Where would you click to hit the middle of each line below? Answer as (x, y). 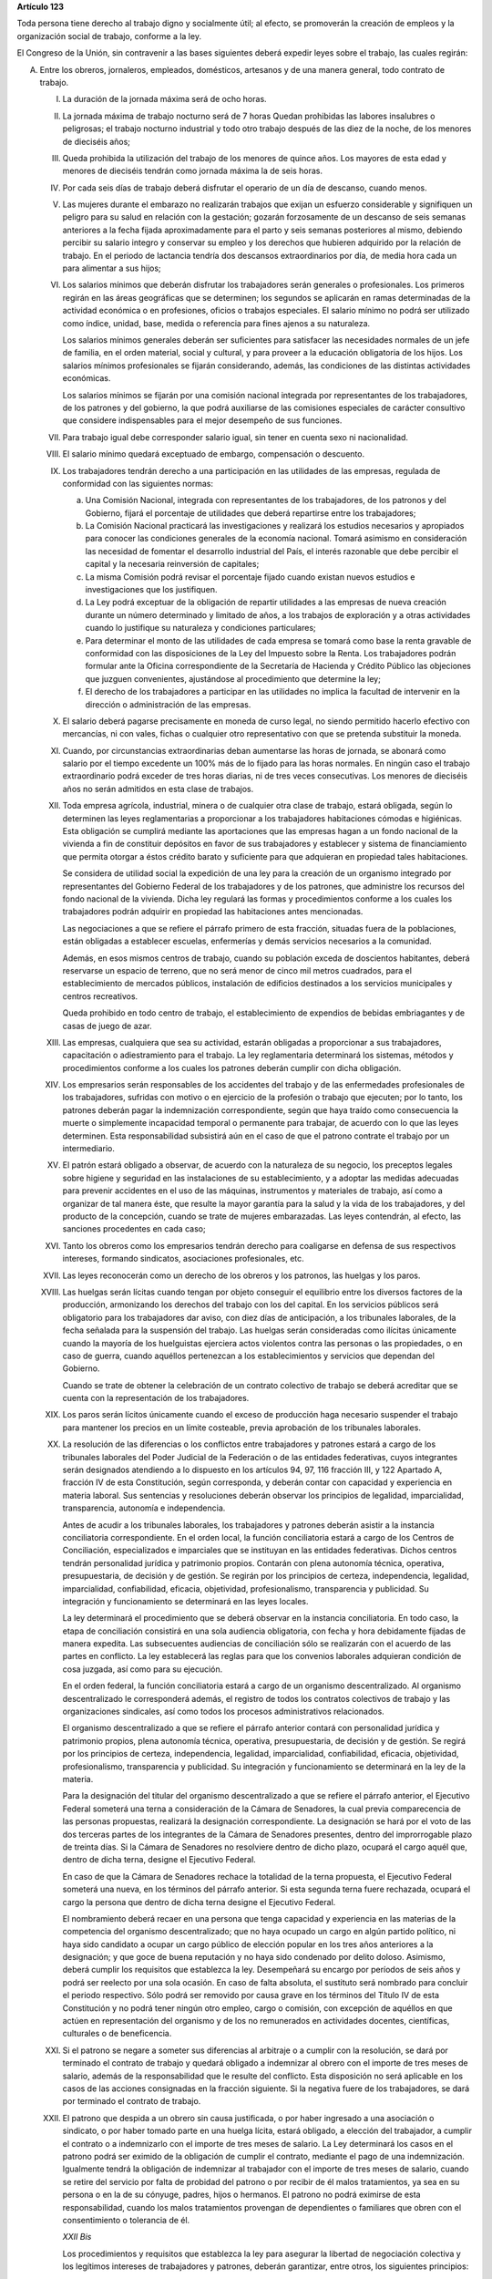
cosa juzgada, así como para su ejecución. (143, 1669)
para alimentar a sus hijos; (112, 268)
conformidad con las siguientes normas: (138, 483)
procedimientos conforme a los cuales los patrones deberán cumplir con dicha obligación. (232, 1067)
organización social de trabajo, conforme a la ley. (109, 36)
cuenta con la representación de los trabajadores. (156, 1398)
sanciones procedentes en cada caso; (134, 1229)
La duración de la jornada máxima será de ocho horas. (165, 99)
